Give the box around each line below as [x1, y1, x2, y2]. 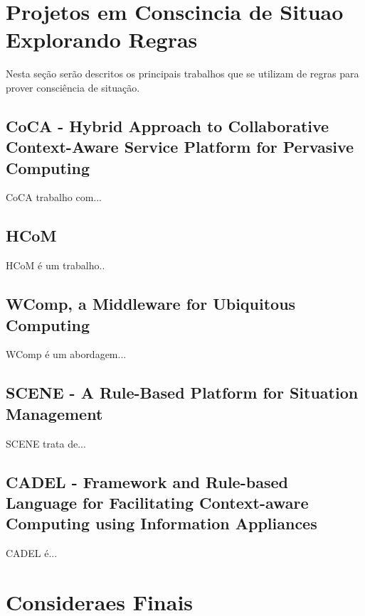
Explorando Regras [6, 25, 198, 54]
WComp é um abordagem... [6, 347, 127, 362]
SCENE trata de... [6, 436, 86, 450]
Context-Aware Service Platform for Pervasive [6, 136, 354, 158]
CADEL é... [6, 546, 58, 561]
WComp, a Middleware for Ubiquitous [6, 293, 296, 315]
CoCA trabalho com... [6, 190, 102, 205]
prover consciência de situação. [6, 80, 140, 94]
